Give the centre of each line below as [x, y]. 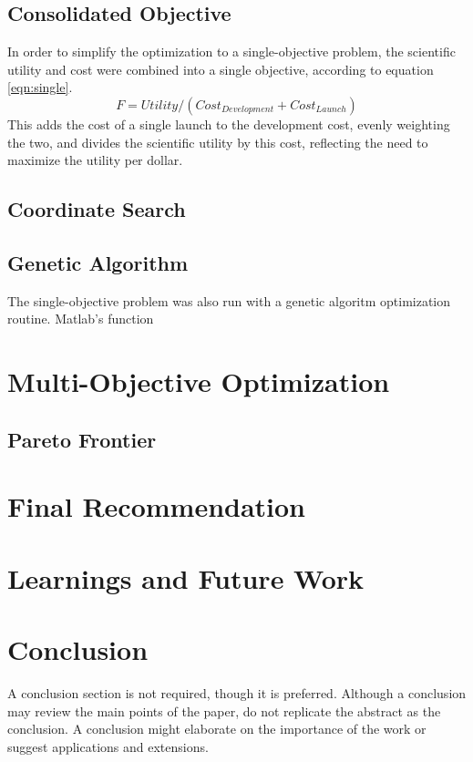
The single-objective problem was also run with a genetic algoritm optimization [229, 300]
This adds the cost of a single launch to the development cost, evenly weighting [229, 124]
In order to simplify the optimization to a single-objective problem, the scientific [231, 51]
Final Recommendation [157, 506]
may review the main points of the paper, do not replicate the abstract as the [224, 711]
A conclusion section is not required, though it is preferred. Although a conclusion [237, 692]
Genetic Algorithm [98, 262]
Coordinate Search [97, 209]
